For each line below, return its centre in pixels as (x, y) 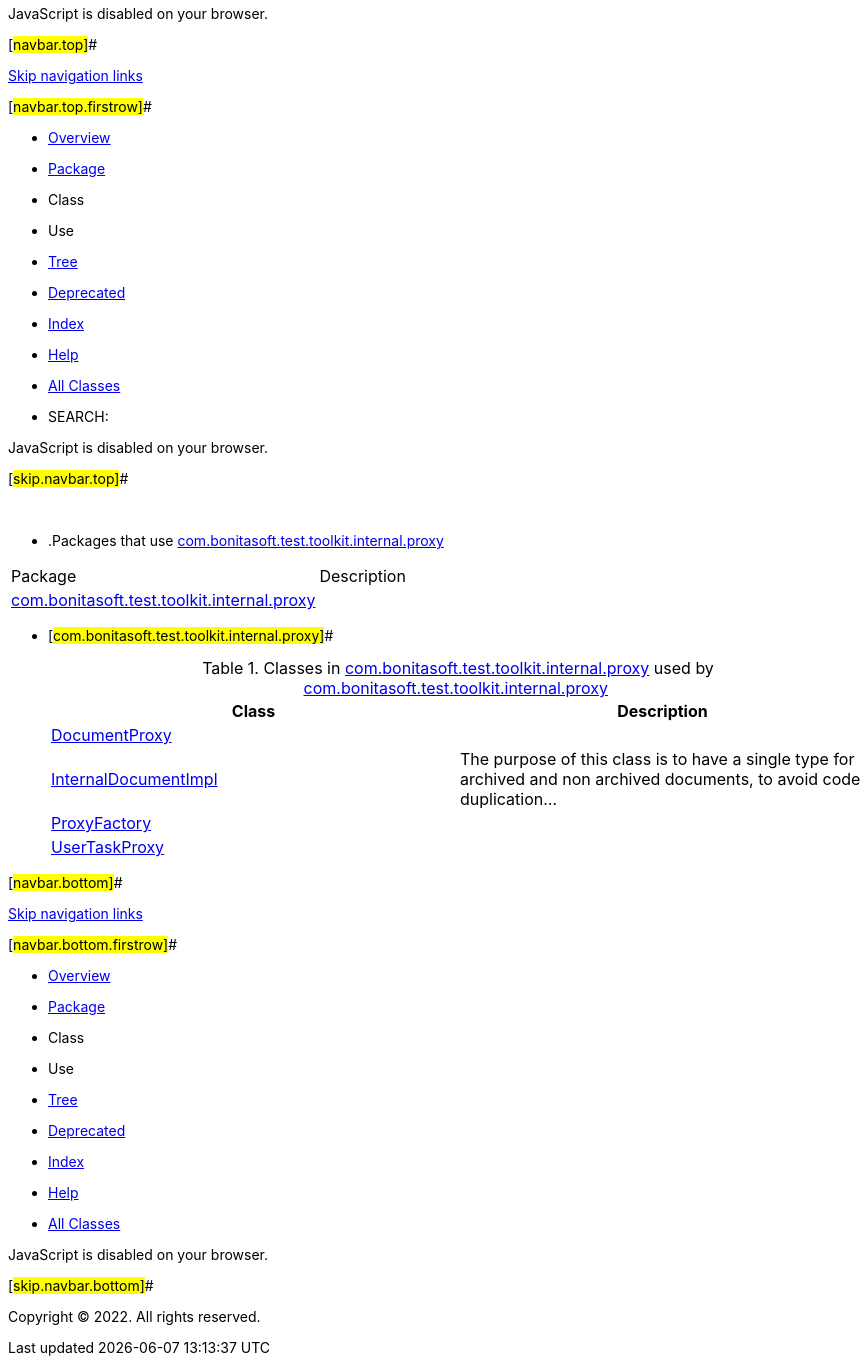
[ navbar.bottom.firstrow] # (93, 944)
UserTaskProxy (108, 847)
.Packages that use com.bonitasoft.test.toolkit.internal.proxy (246, 540)
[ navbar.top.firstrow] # (80, 106)
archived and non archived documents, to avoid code (660, 779)
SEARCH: (78, 416)
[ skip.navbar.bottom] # (81, 1285)
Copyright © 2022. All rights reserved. (134, 1316)
